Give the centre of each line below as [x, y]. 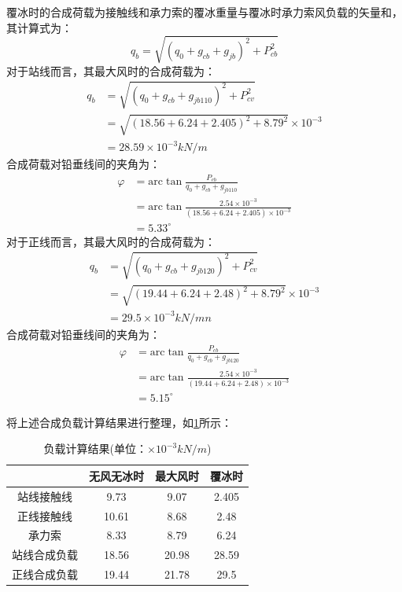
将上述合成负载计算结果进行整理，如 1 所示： [119, 422]
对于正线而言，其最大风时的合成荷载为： [111, 241]
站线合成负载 [45, 555]
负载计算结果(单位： [95, 449]
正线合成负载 [45, 574]
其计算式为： [39, 27]
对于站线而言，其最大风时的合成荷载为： [111, 70]
